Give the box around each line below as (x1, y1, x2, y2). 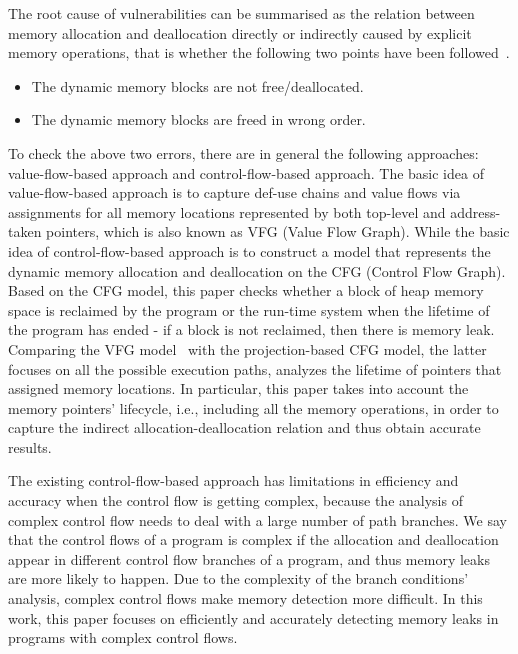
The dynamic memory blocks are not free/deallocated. (31, 75, 364, 96)
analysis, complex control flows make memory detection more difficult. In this (8, 588, 483, 609)
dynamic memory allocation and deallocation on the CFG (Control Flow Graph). (8, 260, 506, 281)
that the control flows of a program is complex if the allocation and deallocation (8, 529, 499, 550)
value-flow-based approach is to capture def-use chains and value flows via (8, 182, 461, 203)
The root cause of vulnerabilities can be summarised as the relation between (8, 3, 475, 23)
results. (8, 436, 52, 457)
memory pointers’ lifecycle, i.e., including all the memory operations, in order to (8, 397, 499, 418)
